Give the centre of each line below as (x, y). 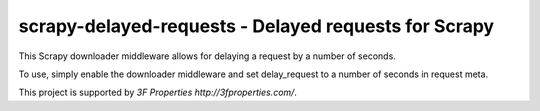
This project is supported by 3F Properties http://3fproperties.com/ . (157, 92)
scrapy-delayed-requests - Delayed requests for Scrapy (256, 26)
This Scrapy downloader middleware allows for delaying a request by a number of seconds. (207, 56)
